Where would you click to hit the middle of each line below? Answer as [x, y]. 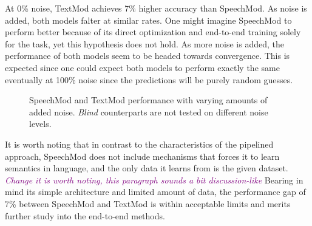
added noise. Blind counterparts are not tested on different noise [149, 111]
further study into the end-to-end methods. [85, 215]
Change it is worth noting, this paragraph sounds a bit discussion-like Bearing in [154, 180]
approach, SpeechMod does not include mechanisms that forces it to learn [142, 156]
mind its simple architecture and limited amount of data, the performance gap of [155, 192]
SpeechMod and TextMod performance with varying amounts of [148, 100]
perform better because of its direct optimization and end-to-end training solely [153, 32]
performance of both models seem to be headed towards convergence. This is [148, 56]
